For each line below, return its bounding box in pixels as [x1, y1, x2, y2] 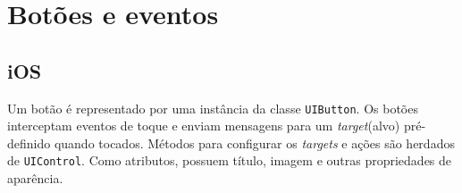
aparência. [7, 169, 63, 188]
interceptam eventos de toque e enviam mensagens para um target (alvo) [7, 116, 400, 135]
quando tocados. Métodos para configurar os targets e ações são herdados [54, 133, 455, 152]
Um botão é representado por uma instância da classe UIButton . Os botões [7, 98, 418, 117]
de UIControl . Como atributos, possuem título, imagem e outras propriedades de [7, 151, 452, 170]
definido [7, 133, 51, 152]
